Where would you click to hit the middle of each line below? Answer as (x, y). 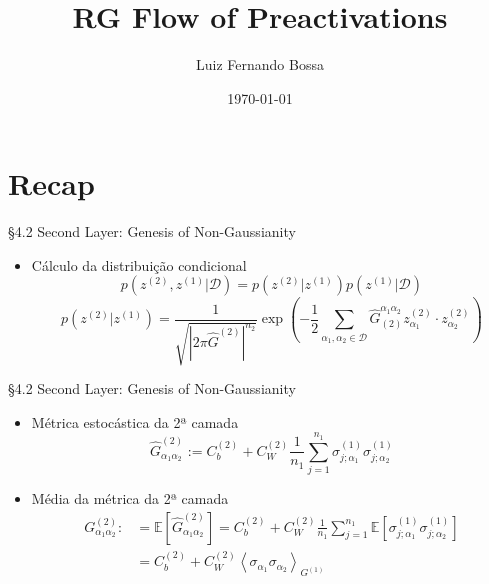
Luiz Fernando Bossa (260, 64)
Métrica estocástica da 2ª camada (135, 421)
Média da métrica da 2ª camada (130, 497)
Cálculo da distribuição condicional (139, 264)
